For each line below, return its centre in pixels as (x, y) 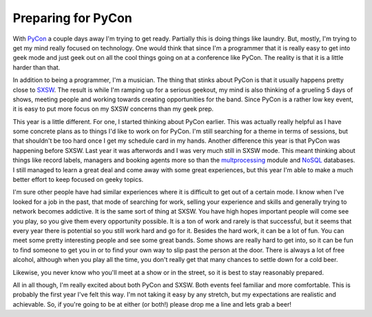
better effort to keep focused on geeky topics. (78, 180)
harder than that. (37, 67)
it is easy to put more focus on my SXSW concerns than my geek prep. (113, 109)
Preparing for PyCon (72, 18)
